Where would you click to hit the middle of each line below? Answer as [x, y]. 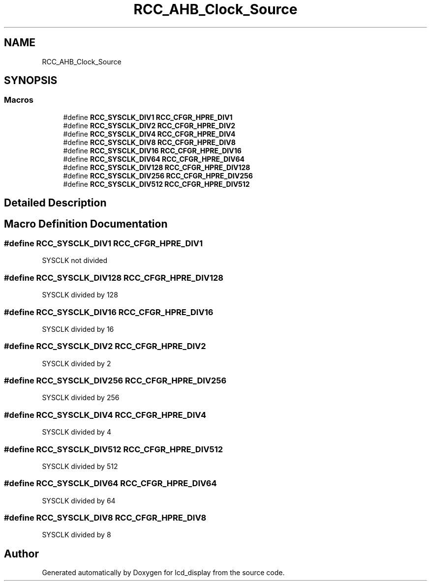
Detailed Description [55, 203]
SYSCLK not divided [75, 261]
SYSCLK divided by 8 [77, 535]
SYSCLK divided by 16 [78, 329]
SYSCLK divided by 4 [77, 432]
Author [21, 554]
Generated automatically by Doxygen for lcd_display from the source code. [163, 573]
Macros [19, 100]
